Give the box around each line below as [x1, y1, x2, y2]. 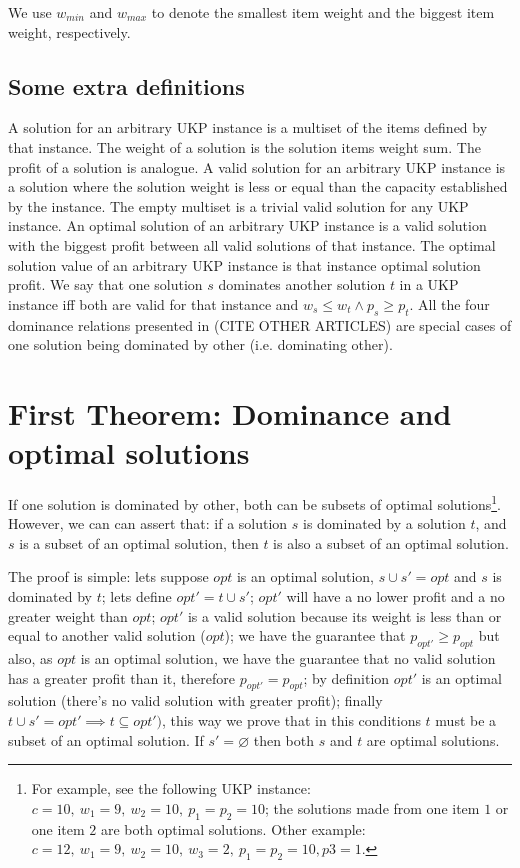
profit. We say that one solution [8, 274, 203, 295]
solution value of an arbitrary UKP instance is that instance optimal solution [8, 254, 481, 275]
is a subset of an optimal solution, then [19, 532, 259, 553]
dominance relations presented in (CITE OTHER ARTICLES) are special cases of [8, 314, 512, 335]
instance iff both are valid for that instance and [8, 293, 299, 314]
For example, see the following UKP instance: [31, 778, 311, 799]
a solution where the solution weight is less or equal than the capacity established [8, 176, 508, 197]
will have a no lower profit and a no [286, 586, 505, 607]
